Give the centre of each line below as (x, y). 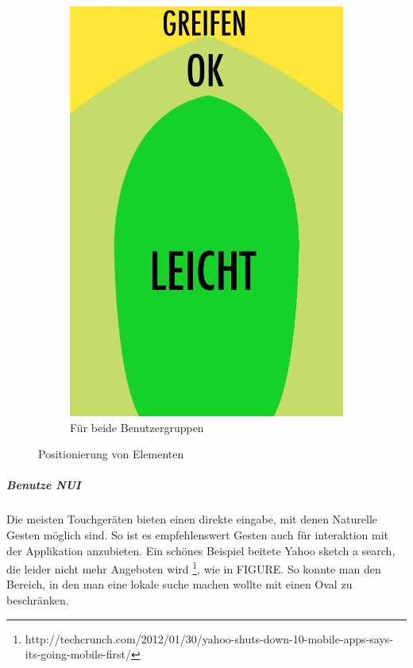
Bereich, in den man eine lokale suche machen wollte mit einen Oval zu (179, 584)
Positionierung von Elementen (111, 454)
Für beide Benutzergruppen (137, 427)
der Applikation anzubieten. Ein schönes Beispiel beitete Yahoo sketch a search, (201, 550)
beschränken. (38, 599)
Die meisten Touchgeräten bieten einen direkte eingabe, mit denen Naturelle (192, 519)
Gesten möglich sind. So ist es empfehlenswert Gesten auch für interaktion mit (198, 534)
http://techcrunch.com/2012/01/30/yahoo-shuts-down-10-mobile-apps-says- (209, 638)
